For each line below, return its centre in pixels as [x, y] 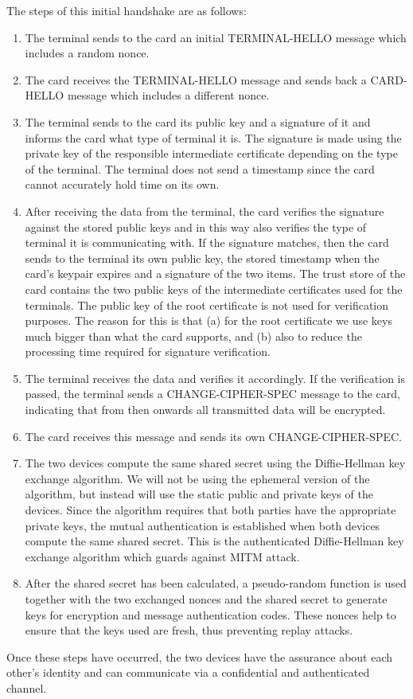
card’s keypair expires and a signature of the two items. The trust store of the [215, 273]
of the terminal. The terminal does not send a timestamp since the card [200, 168]
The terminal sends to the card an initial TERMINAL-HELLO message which [216, 37]
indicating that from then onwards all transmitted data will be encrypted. [205, 410]
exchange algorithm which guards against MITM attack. [162, 556]
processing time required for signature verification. [148, 351]
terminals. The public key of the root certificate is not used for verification [206, 305]
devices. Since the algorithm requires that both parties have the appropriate [210, 510]
